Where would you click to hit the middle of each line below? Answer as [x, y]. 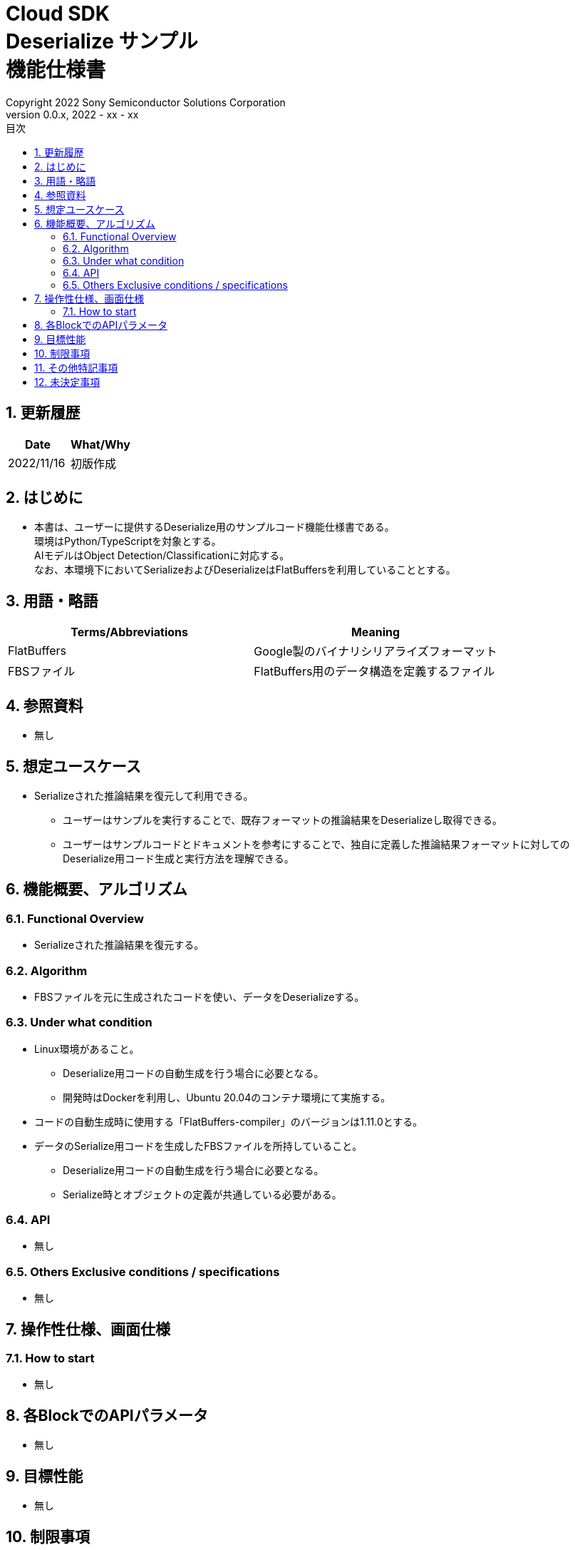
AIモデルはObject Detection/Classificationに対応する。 [162, 556]
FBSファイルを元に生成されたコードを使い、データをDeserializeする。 [200, 996]
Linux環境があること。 [87, 1049]
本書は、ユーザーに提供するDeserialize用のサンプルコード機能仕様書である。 [214, 527]
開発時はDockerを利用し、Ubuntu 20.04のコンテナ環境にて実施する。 [227, 1097]
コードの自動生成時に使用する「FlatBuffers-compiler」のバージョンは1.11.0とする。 [229, 1121]
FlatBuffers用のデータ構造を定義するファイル [374, 672]
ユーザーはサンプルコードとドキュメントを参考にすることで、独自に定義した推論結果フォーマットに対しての [316, 844]
